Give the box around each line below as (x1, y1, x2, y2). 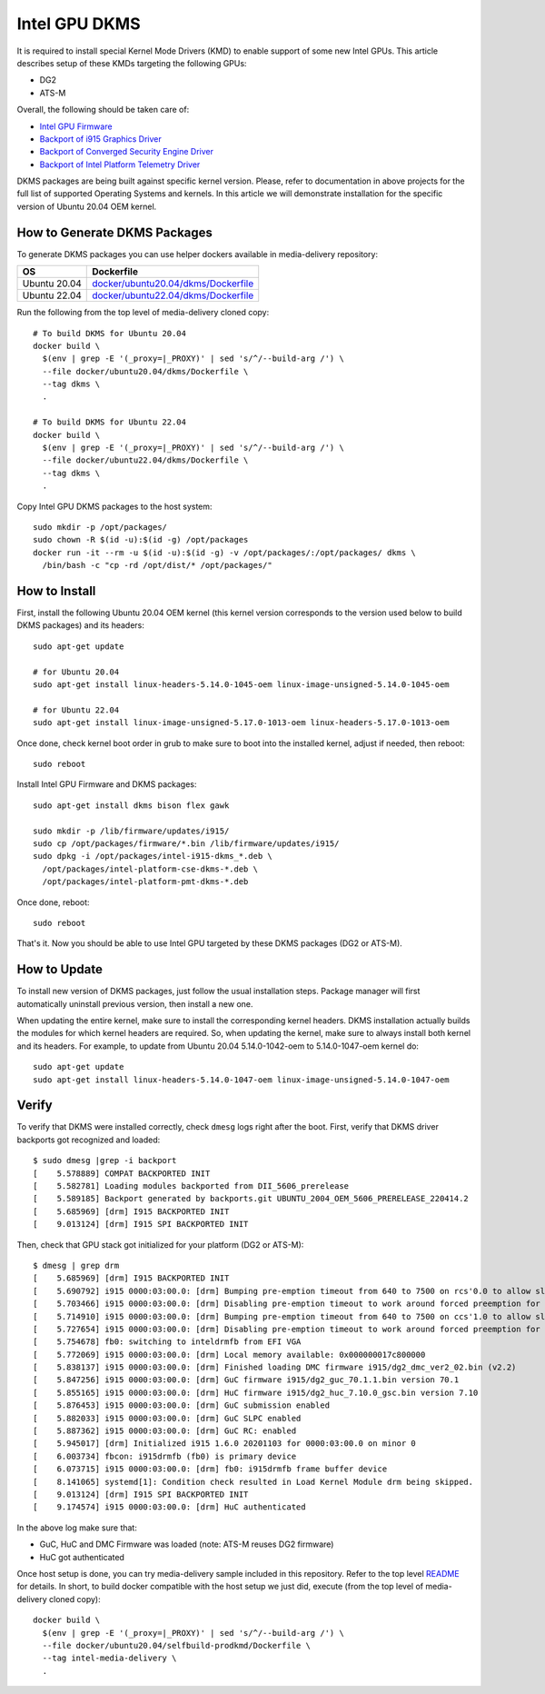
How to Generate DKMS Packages (16, 224, 213, 240)
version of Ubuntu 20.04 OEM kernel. (16, 201, 157, 212)
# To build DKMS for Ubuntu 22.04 (33, 417, 186, 427)
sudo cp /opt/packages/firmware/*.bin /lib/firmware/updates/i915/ (33, 838, 340, 849)
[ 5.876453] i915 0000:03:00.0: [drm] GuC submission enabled (33, 1400, 331, 1410)
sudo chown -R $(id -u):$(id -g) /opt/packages (33, 534, 249, 545)
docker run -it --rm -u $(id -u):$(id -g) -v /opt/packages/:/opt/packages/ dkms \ (33, 547, 417, 558)
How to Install (16, 583, 96, 599)
